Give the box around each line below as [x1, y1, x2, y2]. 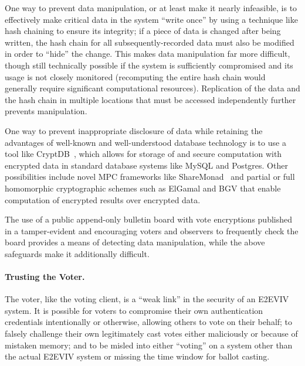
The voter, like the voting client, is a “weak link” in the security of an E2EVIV [5, 293, 289, 305]
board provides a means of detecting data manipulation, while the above [5, 236, 265, 248]
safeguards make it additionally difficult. [5, 247, 150, 259]
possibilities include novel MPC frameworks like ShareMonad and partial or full [5, 170, 295, 183]
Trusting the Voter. [5, 271, 85, 283]
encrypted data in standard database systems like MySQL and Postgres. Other [5, 159, 288, 171]
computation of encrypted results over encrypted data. [5, 193, 201, 206]
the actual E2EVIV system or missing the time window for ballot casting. [5, 350, 270, 362]
